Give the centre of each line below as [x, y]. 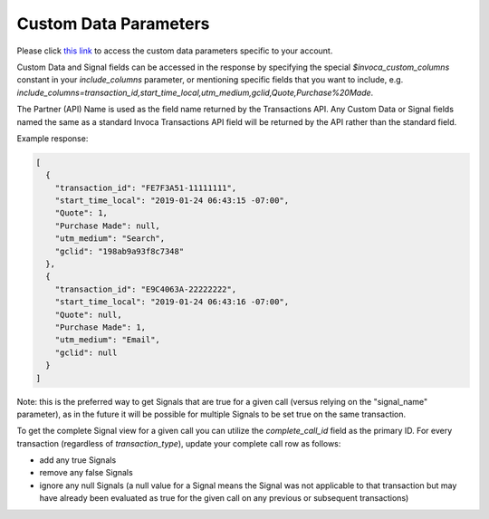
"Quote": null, [88, 314]
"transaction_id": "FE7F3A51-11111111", [146, 187]
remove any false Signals [86, 473]
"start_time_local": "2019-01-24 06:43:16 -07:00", [172, 302]
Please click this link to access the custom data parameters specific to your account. [175, 51]
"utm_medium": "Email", [107, 340]
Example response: [53, 138]
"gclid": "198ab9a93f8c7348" [120, 251]
